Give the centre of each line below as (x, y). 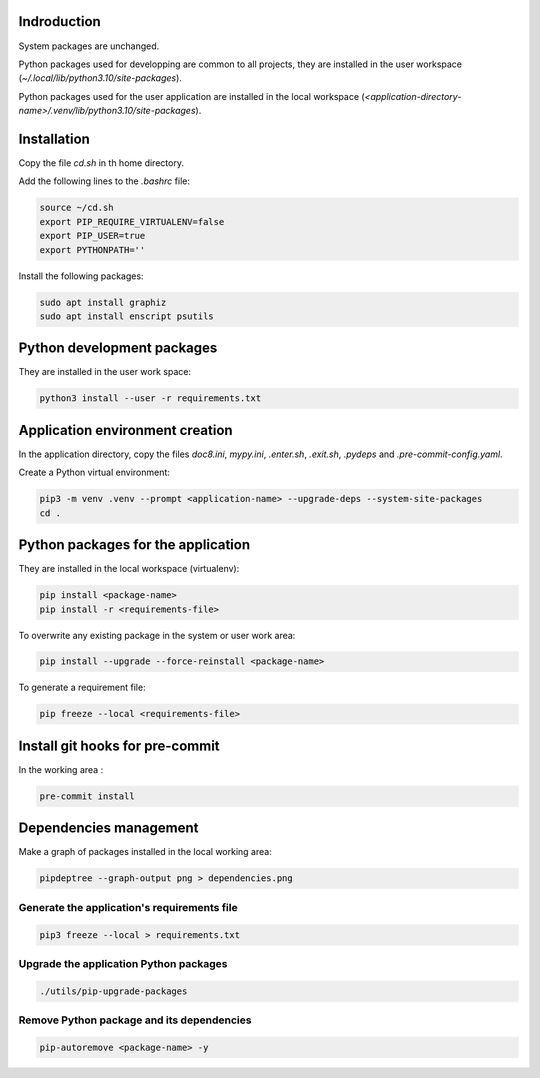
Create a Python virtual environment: (94, 472)
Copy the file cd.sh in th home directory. (101, 162)
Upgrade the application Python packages (123, 963)
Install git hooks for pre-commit (119, 745)
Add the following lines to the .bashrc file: (104, 181)
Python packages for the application (134, 545)
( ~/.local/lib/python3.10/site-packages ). (100, 78)
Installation (54, 138)
